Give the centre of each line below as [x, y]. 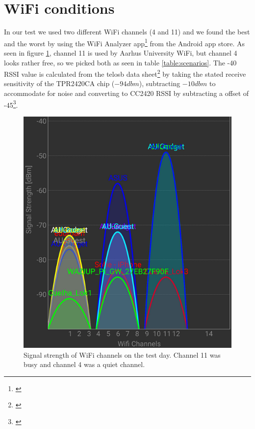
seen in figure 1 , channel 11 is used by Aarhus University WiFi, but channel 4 [121, 52]
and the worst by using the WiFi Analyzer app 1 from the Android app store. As [125, 42]
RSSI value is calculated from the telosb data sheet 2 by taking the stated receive [125, 73]
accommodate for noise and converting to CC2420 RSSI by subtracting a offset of [127, 93]
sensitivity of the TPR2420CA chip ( [59, 83]
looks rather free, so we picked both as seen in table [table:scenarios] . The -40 [120, 62]
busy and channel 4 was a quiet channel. [84, 364]
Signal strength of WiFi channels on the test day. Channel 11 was [122, 354]
